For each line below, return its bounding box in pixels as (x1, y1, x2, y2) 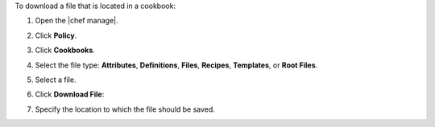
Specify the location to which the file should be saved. (35, 104, 215, 114)
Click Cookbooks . (35, 45, 96, 55)
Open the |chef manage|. (35, 16, 118, 26)
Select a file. (35, 75, 77, 84)
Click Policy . (35, 31, 77, 40)
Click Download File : (35, 89, 105, 100)
